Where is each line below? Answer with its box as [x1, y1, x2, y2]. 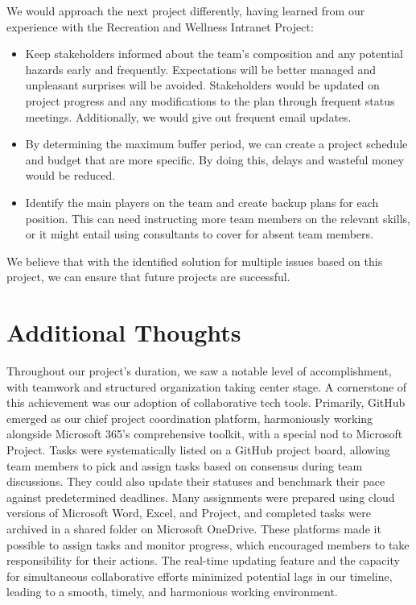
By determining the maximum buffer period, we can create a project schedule [25, 135, 408, 152]
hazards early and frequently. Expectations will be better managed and [25, 60, 377, 77]
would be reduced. [25, 167, 116, 184]
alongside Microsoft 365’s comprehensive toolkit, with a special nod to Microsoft [6, 425, 403, 442]
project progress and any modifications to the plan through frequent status [25, 92, 395, 109]
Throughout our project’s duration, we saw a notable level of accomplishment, [6, 363, 392, 379]
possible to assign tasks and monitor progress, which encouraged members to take [6, 536, 410, 553]
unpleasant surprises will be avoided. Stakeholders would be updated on [25, 77, 380, 93]
